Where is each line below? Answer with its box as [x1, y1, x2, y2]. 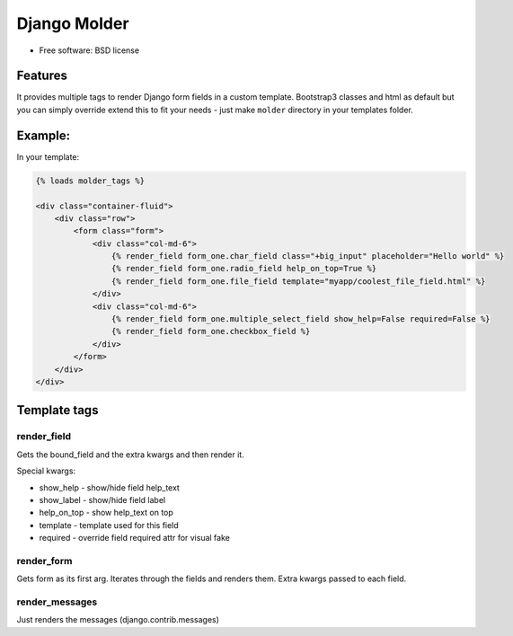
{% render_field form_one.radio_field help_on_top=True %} [111, 263, 377, 274]
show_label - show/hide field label [39, 494, 166, 505]
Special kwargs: [16, 465, 76, 476]
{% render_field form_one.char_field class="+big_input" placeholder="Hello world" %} [111, 252, 505, 261]
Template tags [16, 402, 99, 418]
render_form [16, 554, 73, 567]
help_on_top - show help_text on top [39, 508, 174, 518]
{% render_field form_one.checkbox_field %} [111, 326, 311, 337]
